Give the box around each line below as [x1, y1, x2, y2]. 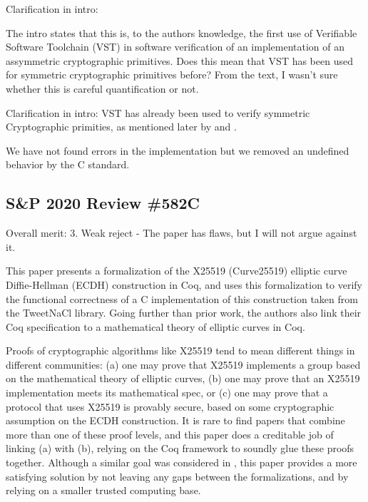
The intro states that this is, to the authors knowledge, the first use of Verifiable [6, 25, 357, 40]
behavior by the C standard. [6, 157, 130, 172]
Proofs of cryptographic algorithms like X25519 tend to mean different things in [6, 343, 355, 358]
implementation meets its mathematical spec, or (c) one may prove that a [6, 385, 328, 400]
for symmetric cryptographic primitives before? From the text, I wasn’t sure [6, 67, 338, 82]
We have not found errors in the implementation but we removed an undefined [6, 143, 349, 158]
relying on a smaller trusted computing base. [6, 483, 201, 498]
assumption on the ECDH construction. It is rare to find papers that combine [6, 413, 345, 428]
